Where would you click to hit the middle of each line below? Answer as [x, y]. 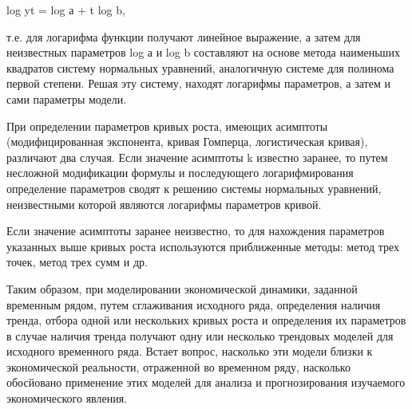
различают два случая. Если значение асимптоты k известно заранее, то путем [197, 157]
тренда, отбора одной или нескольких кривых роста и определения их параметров [206, 320]
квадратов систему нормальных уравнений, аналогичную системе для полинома [200, 67]
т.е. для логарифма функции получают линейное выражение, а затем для [184, 36]
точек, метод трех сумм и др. [77, 262]
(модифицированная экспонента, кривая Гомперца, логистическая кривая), [187, 142]
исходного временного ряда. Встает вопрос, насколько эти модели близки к [190, 351]
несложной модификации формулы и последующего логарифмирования [180, 173]
